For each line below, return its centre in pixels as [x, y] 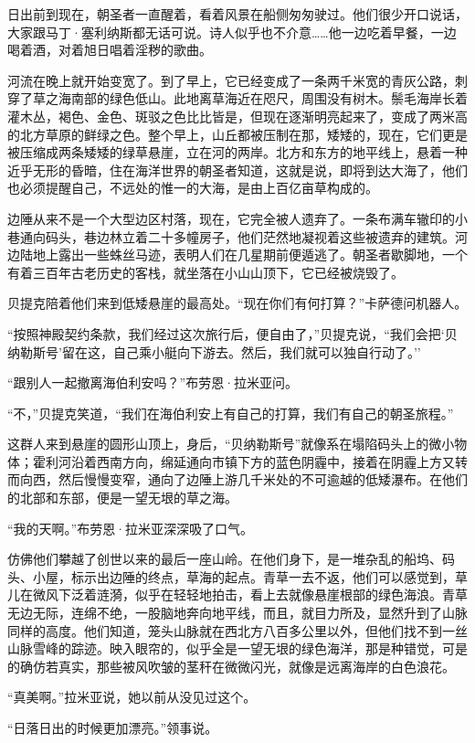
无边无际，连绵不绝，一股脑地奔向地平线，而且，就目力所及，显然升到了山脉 [237, 613]
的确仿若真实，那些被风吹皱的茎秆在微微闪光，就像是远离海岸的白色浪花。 [231, 666]
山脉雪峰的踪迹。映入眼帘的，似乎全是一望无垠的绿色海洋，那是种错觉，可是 [237, 648]
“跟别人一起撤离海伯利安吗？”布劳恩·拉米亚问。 [153, 382]
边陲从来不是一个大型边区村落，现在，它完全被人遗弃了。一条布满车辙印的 [231, 218]
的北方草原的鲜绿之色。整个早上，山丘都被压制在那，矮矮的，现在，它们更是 [237, 134]
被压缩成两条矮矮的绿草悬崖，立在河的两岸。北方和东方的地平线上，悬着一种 [237, 152]
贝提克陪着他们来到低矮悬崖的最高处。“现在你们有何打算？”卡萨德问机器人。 [237, 303]
